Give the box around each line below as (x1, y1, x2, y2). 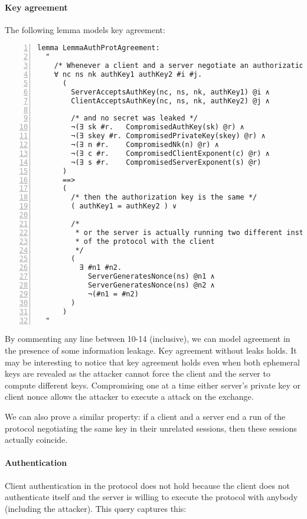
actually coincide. (5, 433, 68, 446)
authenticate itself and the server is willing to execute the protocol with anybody (5, 491, 298, 503)
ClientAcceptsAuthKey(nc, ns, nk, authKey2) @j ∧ (71, 96, 270, 105)
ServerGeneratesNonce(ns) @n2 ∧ (87, 281, 215, 290)
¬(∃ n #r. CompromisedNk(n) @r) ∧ (71, 141, 219, 149)
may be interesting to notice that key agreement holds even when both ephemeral (5, 355, 300, 368)
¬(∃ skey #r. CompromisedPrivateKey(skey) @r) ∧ (71, 132, 266, 141)
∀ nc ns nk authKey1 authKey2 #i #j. (54, 70, 203, 79)
